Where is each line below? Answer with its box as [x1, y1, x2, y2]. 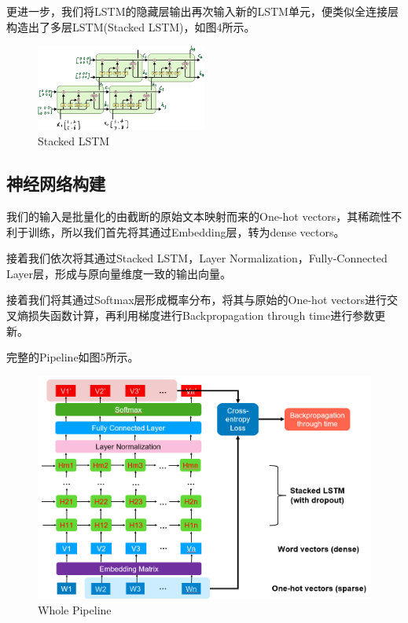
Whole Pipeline [38, 601, 112, 618]
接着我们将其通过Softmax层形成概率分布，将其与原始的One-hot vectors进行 [6, 291, 387, 308]
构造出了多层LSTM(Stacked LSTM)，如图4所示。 [6, 18, 255, 35]
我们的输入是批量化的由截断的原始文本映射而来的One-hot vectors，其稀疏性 [6, 207, 391, 224]
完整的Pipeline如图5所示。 [6, 349, 139, 365]
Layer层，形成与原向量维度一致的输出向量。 [6, 265, 232, 281]
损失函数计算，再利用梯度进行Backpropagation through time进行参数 [28, 306, 375, 323]
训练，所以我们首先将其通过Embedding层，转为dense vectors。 [28, 223, 345, 240]
